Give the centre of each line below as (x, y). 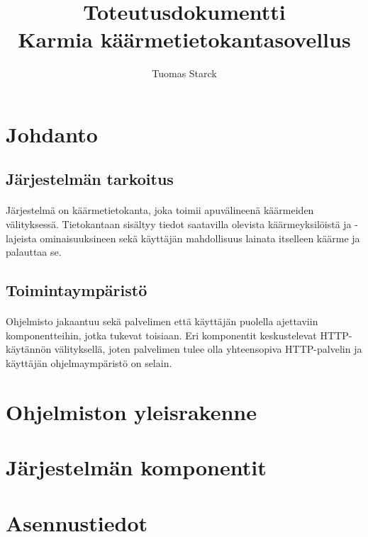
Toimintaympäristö (77, 290)
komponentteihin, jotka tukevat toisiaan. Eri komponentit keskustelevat (161, 335)
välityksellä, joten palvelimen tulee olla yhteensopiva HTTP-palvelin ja (208, 349)
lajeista (21, 238)
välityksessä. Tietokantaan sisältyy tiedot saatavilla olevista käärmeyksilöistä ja (179, 224)
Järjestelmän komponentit (136, 467)
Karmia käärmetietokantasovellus (184, 39)
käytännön (29, 349)
